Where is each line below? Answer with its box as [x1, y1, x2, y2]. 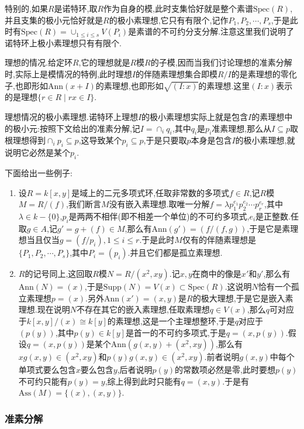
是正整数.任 [255, 210, 299, 222]
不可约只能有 [18, 375, 68, 387]
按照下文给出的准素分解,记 [39, 122, 140, 134]
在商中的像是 [192, 267, 241, 280]
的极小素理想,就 [235, 134, 295, 146]
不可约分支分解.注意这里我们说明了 [161, 25, 295, 37]
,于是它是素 [247, 222, 291, 234]
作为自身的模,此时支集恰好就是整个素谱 [103, 2, 253, 14]
